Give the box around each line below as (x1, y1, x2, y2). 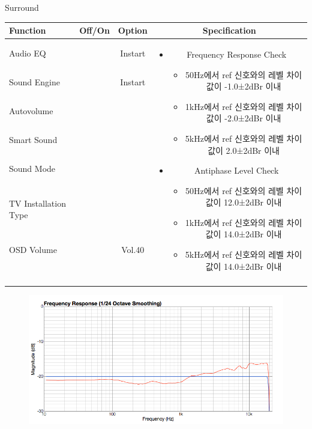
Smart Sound (9, 133, 58, 146)
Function (9, 24, 46, 37)
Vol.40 (121, 243, 145, 255)
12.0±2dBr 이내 (224, 196, 282, 208)
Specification (202, 24, 256, 37)
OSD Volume (9, 243, 57, 255)
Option (118, 24, 148, 37)
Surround (5, 1, 39, 13)
